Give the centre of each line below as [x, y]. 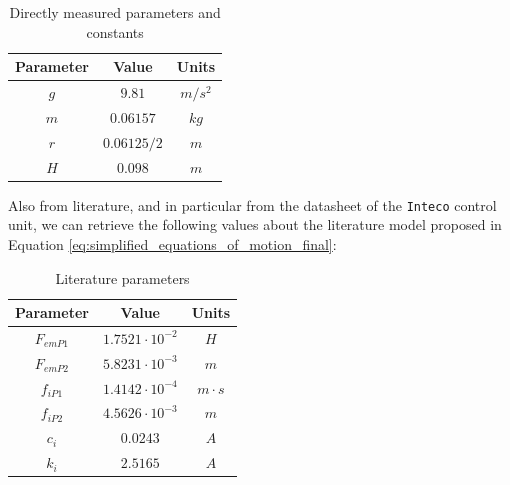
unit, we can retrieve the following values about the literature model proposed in [255, 224]
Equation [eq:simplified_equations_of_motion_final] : [172, 243]
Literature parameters [122, 277]
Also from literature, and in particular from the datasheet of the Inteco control [252, 204]
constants [115, 31]
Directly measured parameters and [115, 12]
